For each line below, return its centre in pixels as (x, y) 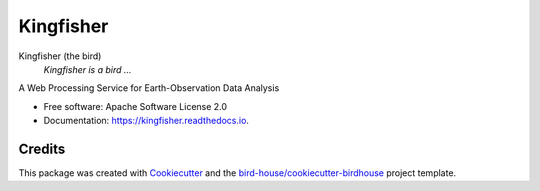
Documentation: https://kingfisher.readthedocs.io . (146, 121)
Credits (42, 148)
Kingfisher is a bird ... (87, 69)
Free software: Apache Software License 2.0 (135, 106)
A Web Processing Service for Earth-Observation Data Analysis (149, 88)
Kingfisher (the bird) (60, 56)
